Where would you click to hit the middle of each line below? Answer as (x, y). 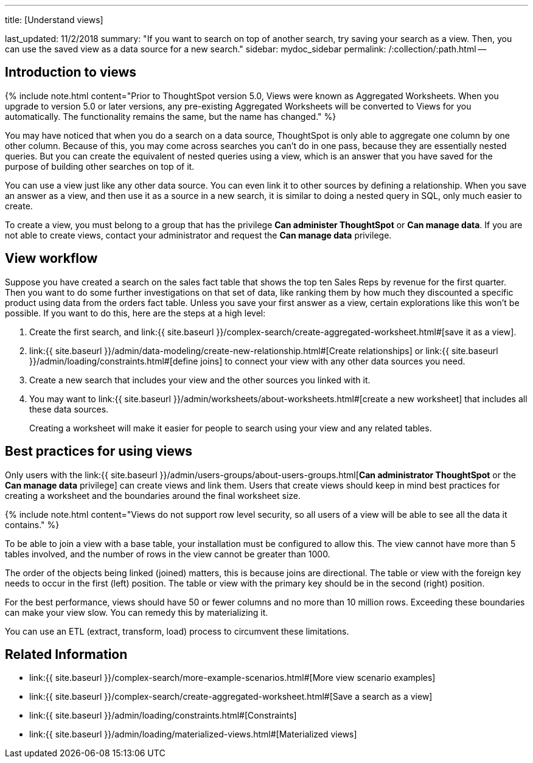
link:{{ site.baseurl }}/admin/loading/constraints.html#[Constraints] (163, 716)
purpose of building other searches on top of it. (100, 166)
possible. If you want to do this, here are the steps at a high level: (135, 313)
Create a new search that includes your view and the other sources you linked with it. (200, 380)
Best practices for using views (99, 451)
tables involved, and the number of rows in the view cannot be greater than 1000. (168, 554)
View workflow (51, 259)
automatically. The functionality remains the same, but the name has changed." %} (171, 116)
